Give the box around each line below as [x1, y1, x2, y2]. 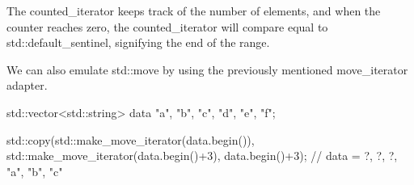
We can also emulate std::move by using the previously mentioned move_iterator [6, 61, 408, 78]
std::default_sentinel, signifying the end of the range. [6, 34, 270, 51]
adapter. [6, 77, 48, 94]
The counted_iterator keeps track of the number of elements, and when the [6, 2, 381, 19]
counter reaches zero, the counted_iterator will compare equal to [6, 18, 328, 35]
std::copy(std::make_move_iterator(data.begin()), [6, 131, 255, 148]
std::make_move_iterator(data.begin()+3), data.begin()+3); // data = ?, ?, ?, [6, 147, 398, 164]
